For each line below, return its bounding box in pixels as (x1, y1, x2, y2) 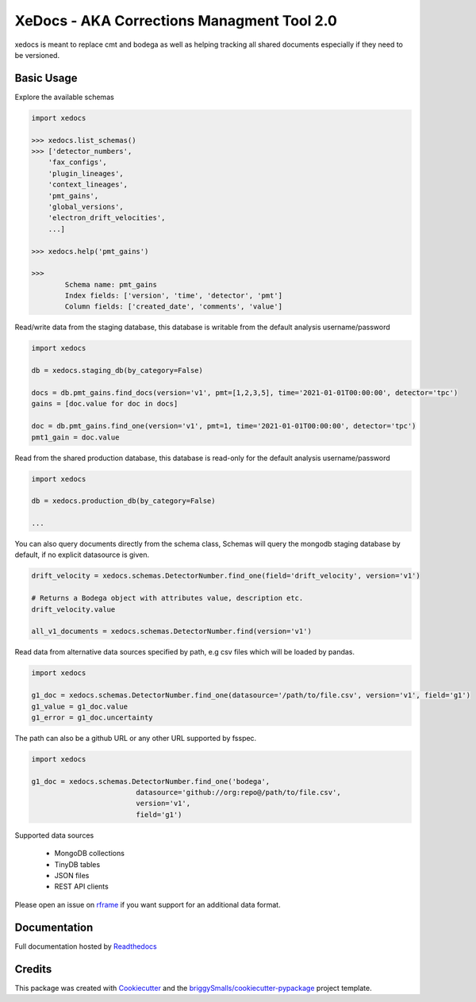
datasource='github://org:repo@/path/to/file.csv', (136, 788, 341, 797)
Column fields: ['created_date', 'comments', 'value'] (64, 302, 283, 311)
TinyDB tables (54, 859, 101, 869)
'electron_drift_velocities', (48, 213, 166, 222)
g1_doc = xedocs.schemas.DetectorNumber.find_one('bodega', (31, 777, 271, 785)
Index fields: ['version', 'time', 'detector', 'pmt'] (64, 291, 283, 301)
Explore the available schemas (14, 92, 114, 102)
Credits (14, 962, 52, 976)
